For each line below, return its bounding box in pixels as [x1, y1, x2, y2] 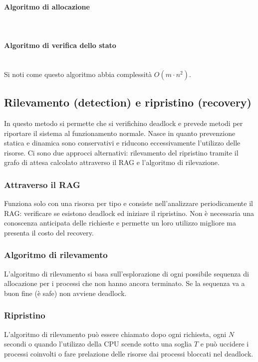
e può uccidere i [200, 338, 249, 349]
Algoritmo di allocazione [4, 1, 90, 11]
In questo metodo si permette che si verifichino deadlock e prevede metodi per [4, 117, 243, 128]
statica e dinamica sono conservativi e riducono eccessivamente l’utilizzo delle [4, 137, 241, 148]
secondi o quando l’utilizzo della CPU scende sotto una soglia [4, 338, 192, 349]
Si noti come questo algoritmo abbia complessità [4, 68, 152, 79]
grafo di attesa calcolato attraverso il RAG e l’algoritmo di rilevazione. [4, 157, 220, 167]
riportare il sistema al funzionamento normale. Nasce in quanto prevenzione [4, 127, 236, 138]
